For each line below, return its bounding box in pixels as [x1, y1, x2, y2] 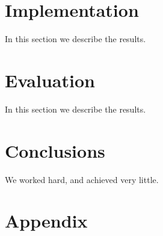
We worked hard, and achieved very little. [5, 173, 159, 185]
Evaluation [5, 67, 95, 92]
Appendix [5, 208, 88, 233]
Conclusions [5, 138, 105, 163]
